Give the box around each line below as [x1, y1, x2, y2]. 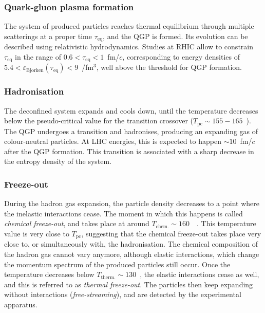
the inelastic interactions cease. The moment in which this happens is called [4, 208, 243, 218]
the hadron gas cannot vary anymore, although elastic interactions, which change [4, 249, 259, 259]
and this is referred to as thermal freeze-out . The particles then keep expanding [4, 279, 253, 289]
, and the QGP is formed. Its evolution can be [103, 30, 248, 41]
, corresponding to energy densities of [122, 51, 240, 62]
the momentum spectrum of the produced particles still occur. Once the [4, 259, 231, 269]
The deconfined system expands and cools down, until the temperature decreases [4, 105, 258, 116]
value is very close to [4, 228, 69, 238]
